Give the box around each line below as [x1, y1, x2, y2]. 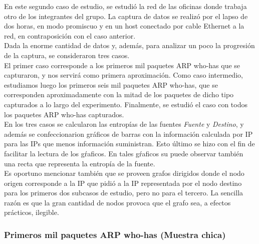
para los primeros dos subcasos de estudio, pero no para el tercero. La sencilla [4, 187, 243, 198]
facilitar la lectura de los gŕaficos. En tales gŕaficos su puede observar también [4, 148, 243, 158]
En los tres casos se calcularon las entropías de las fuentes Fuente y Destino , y [4, 119, 244, 129]
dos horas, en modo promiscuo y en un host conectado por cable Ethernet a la [4, 21, 244, 31]
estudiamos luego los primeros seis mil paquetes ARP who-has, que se [4, 79, 218, 90]
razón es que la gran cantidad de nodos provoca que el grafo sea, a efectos [4, 197, 231, 207]
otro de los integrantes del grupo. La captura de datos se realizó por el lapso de [4, 11, 248, 21]
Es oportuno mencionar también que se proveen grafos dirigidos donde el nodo [4, 168, 244, 178]
